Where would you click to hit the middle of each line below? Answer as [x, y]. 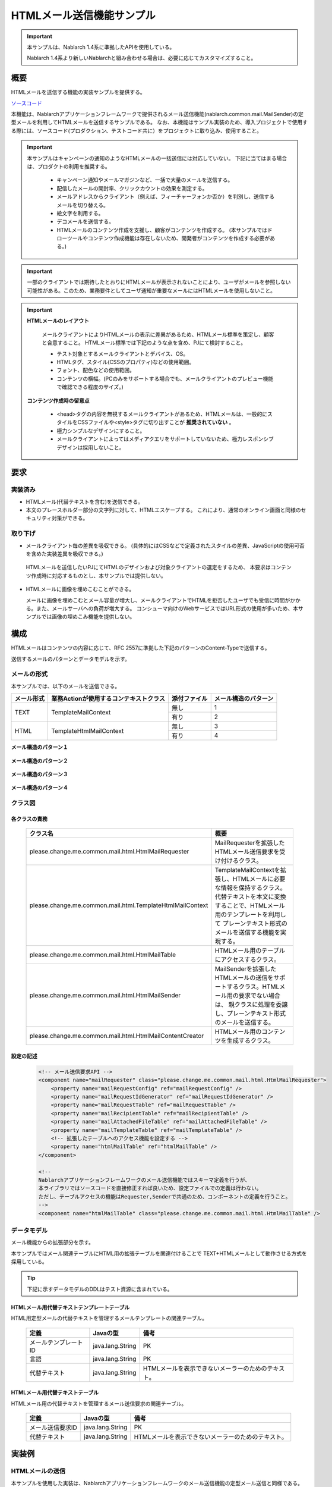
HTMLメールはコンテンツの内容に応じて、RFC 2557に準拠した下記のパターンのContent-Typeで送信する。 [140, 648]
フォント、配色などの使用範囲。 [96, 370]
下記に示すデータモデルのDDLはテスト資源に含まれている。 [100, 1289]
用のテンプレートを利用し [250, 915]
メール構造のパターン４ [39, 788]
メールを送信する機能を [247, 933]
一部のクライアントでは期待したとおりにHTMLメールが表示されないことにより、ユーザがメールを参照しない [159, 282]
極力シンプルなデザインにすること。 [101, 431]
